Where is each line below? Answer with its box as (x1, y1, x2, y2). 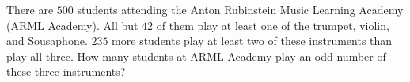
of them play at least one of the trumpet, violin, (156, 17, 389, 33)
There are (6, 2, 54, 17)
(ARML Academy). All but (6, 17, 139, 33)
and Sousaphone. (6, 32, 88, 49)
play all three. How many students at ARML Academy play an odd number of (6, 47, 386, 64)
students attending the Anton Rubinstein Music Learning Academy (77, 2, 404, 17)
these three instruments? (6, 63, 126, 80)
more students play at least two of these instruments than (112, 32, 393, 49)
